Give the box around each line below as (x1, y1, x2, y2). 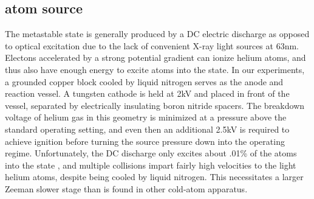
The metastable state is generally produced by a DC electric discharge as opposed (5, 27, 310, 40)
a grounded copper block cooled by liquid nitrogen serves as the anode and (5, 75, 284, 88)
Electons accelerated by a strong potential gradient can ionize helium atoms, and (5, 51, 306, 64)
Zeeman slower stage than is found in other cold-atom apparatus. (5, 182, 248, 195)
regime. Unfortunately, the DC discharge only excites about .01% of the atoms (5, 147, 297, 159)
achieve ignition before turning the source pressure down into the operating (5, 134, 285, 147)
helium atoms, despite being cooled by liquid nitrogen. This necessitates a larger (5, 170, 304, 183)
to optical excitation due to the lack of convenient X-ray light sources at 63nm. (5, 39, 299, 52)
